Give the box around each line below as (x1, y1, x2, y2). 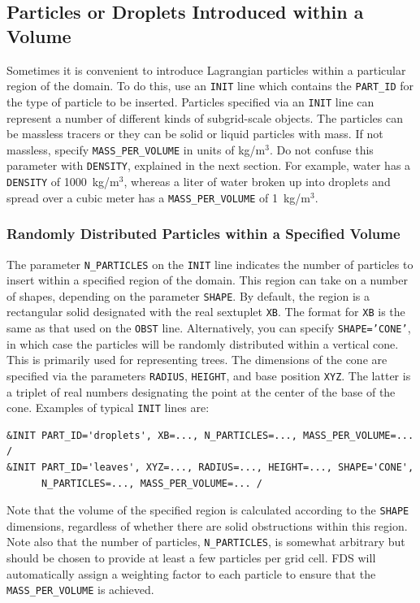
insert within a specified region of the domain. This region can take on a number (6, 271, 408, 288)
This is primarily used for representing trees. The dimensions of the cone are (6, 351, 388, 368)
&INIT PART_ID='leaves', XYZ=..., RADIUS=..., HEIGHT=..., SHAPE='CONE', (6, 462, 414, 474)
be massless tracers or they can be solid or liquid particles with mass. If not (6, 125, 383, 142)
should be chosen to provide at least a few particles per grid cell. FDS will (6, 549, 376, 566)
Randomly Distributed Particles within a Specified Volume (6, 223, 401, 244)
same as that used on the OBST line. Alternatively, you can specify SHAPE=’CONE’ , (6, 319, 411, 336)
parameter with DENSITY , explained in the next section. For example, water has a (6, 157, 411, 174)
